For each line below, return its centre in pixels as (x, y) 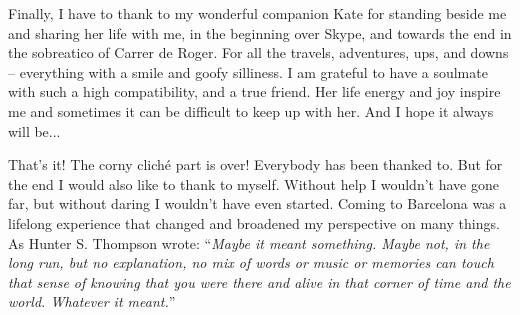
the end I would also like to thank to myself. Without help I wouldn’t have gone (253, 183)
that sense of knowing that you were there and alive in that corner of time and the (259, 281)
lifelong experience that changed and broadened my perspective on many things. (254, 222)
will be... (34, 130)
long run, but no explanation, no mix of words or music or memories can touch (251, 262)
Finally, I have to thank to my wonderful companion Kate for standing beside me (257, 13)
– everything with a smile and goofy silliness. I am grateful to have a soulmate (248, 71)
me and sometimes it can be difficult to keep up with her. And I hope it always (251, 110)
